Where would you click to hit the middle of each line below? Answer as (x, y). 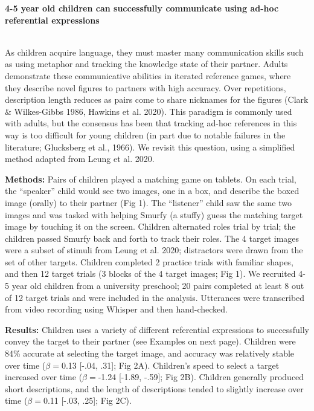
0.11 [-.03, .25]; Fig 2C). (87, 400)
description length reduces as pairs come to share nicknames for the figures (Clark (157, 99)
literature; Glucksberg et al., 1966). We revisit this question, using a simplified (150, 147)
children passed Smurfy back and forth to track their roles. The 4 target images (152, 238)
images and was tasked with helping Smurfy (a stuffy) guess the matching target (154, 214)
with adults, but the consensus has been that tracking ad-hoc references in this (151, 123)
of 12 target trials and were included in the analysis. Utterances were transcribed (155, 297)
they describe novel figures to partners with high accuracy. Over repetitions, (146, 87)
